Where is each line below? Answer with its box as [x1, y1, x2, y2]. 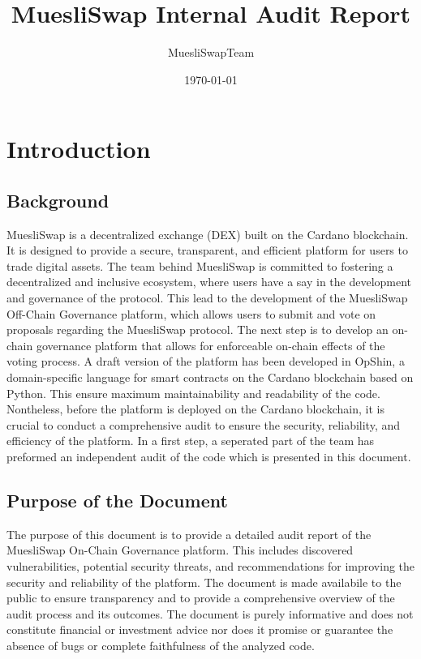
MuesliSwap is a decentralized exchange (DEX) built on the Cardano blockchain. [6, 225, 409, 242]
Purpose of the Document [6, 488, 228, 512]
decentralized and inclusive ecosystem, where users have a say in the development [6, 273, 412, 290]
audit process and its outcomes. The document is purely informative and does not [6, 605, 414, 622]
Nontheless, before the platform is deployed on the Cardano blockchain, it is [6, 400, 384, 417]
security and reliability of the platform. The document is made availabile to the [6, 573, 402, 590]
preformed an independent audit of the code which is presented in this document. [6, 448, 411, 465]
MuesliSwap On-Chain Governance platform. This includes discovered [6, 541, 354, 558]
